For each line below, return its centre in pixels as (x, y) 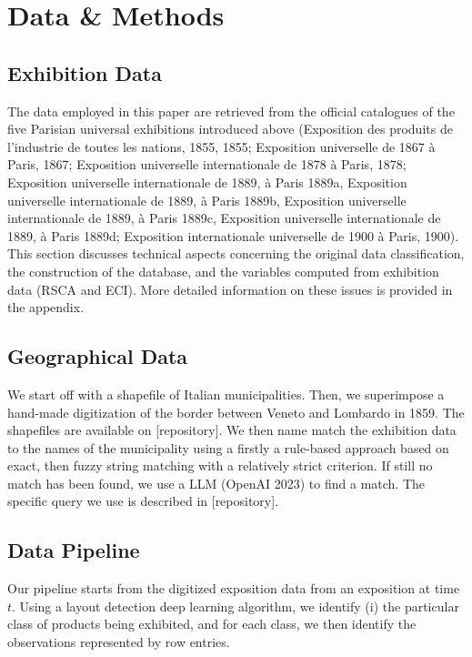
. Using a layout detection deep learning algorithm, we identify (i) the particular (236, 606)
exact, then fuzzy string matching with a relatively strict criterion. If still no (220, 465)
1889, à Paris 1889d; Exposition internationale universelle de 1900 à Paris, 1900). (233, 235)
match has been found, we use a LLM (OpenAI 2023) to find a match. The (216, 483)
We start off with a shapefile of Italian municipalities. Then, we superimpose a (226, 394)
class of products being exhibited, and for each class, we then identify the (212, 624)
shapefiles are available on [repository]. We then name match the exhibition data (232, 430)
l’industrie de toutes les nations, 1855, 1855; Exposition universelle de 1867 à (221, 146)
